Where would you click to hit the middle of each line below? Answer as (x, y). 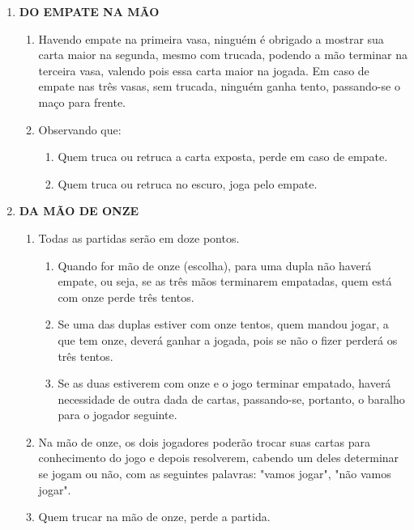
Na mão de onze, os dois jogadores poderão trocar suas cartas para (204, 441)
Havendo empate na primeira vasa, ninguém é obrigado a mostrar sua (211, 38)
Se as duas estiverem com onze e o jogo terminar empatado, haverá (224, 383)
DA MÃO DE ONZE (79, 211)
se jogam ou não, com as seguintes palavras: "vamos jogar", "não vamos (215, 474)
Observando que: (80, 129)
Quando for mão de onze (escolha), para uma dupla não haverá (215, 265)
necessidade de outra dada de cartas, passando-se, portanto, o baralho (231, 399)
